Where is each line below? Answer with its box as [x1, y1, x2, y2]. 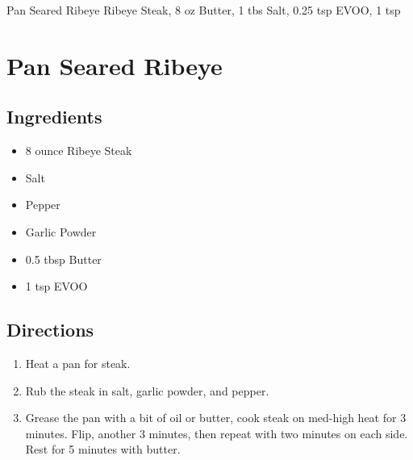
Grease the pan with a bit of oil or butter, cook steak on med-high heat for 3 [25, 409, 407, 426]
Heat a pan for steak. [25, 354, 131, 371]
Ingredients [6, 104, 102, 129]
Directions [6, 317, 94, 342]
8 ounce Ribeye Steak [25, 142, 132, 159]
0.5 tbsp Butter [25, 250, 102, 267]
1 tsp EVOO [25, 278, 88, 295]
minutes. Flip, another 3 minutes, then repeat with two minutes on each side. [25, 424, 408, 441]
